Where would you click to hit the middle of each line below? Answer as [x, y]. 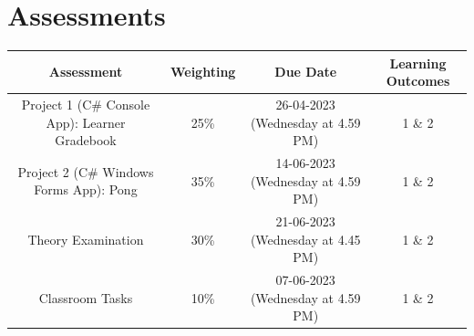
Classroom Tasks [86, 297]
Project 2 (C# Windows [86, 171]
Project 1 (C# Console [86, 105]
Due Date [306, 72]
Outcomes [418, 81]
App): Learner [86, 122]
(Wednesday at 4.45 [305, 239]
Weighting [203, 72]
